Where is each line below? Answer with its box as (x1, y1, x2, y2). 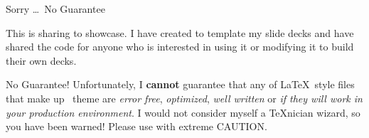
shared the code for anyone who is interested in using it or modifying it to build (6, 39, 354, 54)
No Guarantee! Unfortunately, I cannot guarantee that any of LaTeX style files (6, 77, 355, 92)
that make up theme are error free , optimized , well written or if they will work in (6, 90, 363, 105)
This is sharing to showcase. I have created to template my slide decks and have (6, 25, 354, 40)
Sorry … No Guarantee (6, 1, 105, 16)
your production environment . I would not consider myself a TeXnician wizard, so (6, 105, 360, 120)
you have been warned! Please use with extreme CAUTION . (6, 119, 267, 134)
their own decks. (6, 53, 77, 68)
